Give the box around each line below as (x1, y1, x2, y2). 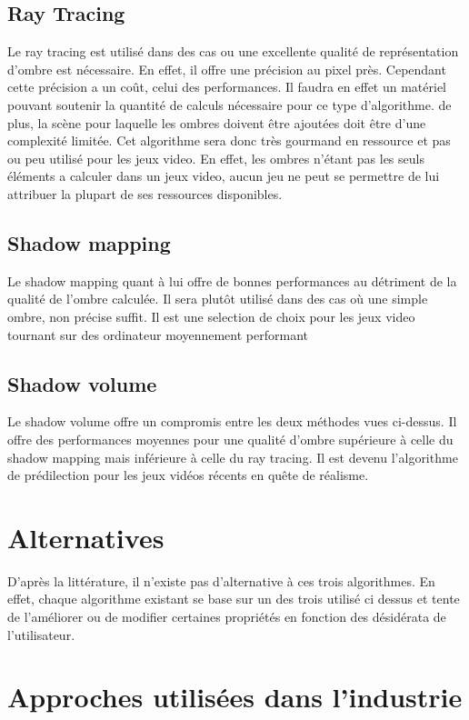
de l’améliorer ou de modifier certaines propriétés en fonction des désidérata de (7, 607, 446, 626)
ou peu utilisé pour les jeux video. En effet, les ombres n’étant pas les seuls (7, 148, 424, 167)
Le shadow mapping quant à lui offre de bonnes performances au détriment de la (7, 271, 457, 290)
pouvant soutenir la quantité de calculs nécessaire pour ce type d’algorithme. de (7, 95, 452, 114)
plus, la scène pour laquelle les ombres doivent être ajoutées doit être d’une (7, 113, 426, 132)
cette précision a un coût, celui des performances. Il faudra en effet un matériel (7, 77, 446, 96)
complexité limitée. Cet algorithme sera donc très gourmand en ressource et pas (7, 131, 451, 150)
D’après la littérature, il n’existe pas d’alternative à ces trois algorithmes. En (7, 571, 435, 590)
